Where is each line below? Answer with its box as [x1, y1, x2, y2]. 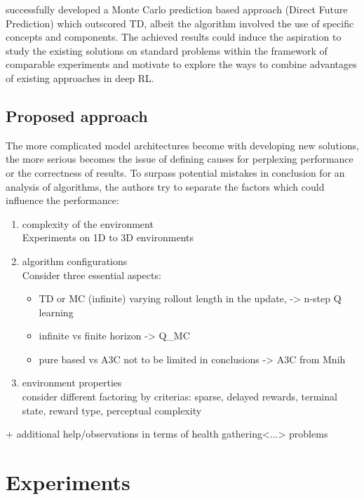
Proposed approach [6, 104, 148, 126]
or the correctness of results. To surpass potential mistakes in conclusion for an [6, 165, 345, 180]
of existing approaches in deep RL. [6, 70, 154, 85]
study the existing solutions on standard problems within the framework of [6, 43, 328, 58]
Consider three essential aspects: [22, 267, 161, 282]
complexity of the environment [22, 216, 154, 231]
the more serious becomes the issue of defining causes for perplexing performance [6, 151, 353, 166]
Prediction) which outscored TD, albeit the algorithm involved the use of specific [6, 15, 354, 30]
